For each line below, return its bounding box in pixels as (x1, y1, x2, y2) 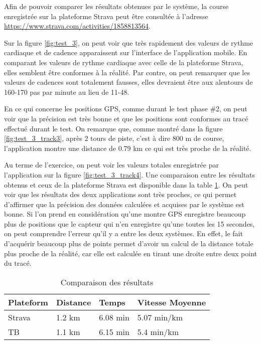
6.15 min (99, 325, 129, 337)
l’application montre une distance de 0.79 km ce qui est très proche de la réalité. (4, 142, 251, 153)
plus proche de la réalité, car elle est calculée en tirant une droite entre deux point (4, 248, 257, 258)
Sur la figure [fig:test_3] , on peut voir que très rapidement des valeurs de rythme (4, 37, 253, 48)
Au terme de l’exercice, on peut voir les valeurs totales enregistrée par (4, 159, 219, 170)
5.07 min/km (137, 311, 183, 323)
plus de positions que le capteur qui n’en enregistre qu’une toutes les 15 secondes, (4, 218, 255, 229)
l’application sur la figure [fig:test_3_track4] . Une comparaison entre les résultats (4, 169, 255, 180)
